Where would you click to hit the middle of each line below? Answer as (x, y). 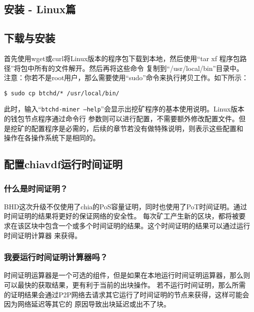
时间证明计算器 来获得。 (43, 235)
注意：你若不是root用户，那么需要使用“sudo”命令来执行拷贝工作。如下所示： (126, 78)
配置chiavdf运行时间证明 (63, 164)
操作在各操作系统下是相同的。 (52, 138)
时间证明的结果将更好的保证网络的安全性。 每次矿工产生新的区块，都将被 (121, 216)
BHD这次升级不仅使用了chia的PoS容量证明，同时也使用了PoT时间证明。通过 (126, 206)
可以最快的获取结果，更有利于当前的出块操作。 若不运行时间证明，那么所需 (125, 285)
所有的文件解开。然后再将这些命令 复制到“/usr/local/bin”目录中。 (139, 68)
